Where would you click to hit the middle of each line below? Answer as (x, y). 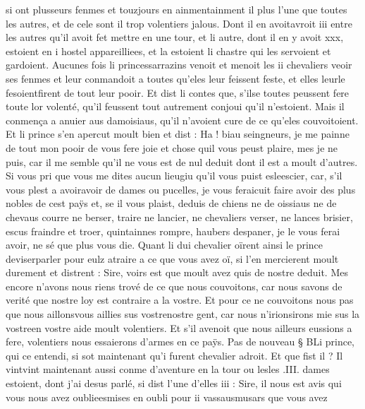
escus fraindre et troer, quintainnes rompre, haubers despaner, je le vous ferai (173, 231)
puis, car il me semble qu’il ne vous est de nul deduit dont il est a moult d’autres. (182, 161)
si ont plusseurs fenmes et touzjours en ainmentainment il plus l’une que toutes (177, 9)
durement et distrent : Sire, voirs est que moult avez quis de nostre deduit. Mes (177, 272)
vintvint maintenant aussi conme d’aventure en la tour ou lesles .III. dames (168, 369)
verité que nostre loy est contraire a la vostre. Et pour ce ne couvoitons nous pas (180, 300)
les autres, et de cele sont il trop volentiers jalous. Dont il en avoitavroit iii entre (179, 23)
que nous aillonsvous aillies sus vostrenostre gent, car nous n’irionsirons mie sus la (183, 314)
